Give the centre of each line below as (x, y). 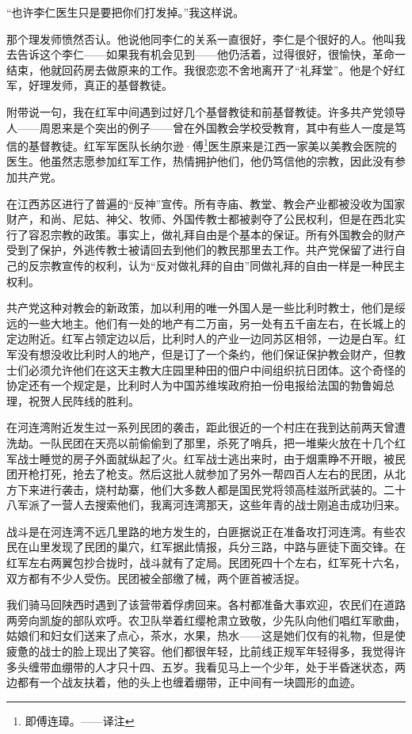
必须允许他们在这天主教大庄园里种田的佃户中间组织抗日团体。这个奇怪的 (217, 369)
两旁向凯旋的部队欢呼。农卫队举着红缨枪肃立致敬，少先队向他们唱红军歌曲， (206, 620)
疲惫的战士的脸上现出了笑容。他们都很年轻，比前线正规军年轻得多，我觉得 (200, 651)
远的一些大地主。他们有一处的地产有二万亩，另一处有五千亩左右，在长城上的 (206, 323)
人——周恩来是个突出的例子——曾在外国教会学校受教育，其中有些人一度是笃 (206, 127)
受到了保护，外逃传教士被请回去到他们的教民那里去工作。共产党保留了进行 (200, 250)
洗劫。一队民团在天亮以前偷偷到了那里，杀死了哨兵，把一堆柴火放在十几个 (200, 442)
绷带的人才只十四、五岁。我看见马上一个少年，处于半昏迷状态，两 (233, 666)
